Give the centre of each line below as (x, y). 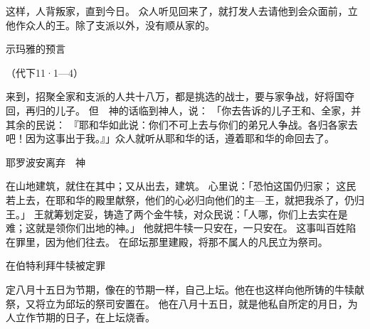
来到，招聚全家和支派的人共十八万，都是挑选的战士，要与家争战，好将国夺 (180, 96)
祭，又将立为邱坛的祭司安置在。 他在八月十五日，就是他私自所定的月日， (177, 303)
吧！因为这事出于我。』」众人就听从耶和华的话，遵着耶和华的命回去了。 (170, 138)
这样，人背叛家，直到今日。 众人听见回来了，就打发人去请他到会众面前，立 (182, 11)
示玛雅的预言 (36, 49)
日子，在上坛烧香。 (110, 317)
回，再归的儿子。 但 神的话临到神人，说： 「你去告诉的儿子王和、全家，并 (184, 110)
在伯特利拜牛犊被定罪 (55, 265)
